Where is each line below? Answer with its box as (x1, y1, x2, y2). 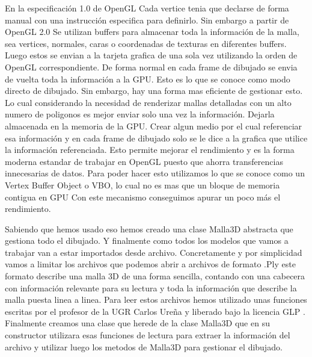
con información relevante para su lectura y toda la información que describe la (5, 281, 297, 294)
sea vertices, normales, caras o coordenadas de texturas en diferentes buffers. (5, 37, 287, 49)
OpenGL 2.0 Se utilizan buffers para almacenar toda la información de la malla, (5, 25, 299, 38)
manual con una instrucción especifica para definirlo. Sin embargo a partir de (5, 13, 289, 26)
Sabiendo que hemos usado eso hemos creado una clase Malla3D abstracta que (5, 222, 293, 235)
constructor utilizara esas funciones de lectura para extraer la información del (5, 329, 290, 341)
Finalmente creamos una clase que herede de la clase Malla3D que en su (5, 317, 270, 329)
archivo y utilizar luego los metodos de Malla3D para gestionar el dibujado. (5, 340, 283, 353)
